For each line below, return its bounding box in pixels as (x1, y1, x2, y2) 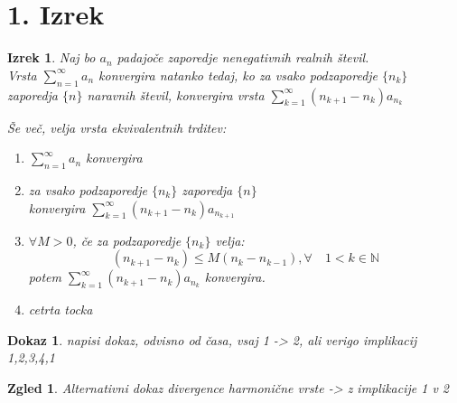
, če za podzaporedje (72, 230, 182, 249)
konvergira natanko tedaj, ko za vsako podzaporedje (98, 65, 378, 84)
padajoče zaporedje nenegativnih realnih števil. (117, 48, 369, 67)
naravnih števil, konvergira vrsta (87, 85, 265, 104)
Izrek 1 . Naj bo (7, 48, 96, 67)
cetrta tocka (28, 300, 93, 319)
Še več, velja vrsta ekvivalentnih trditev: (7, 117, 227, 136)
